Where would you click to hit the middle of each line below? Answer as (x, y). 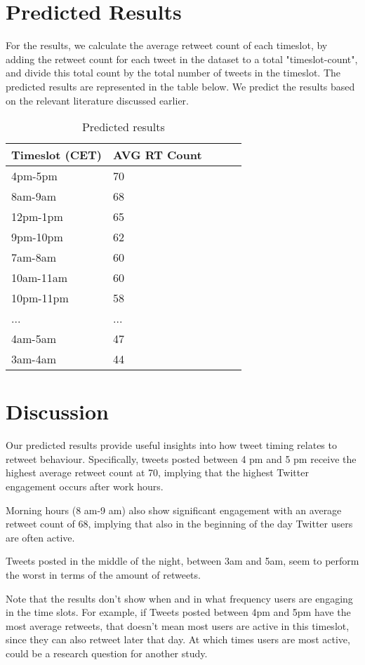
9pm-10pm (37, 237)
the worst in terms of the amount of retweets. (103, 574)
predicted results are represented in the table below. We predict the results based (180, 86)
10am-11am (39, 278)
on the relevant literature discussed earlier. (97, 100)
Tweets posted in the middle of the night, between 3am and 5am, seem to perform (182, 561)
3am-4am (34, 359)
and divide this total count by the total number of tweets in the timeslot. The (173, 73)
